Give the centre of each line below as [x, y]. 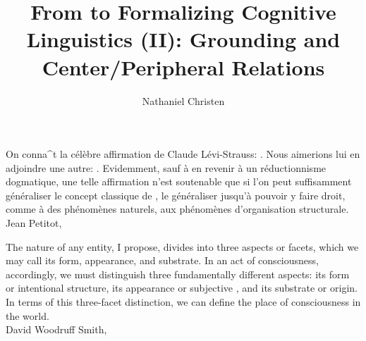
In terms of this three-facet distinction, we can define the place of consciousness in [183, 302]
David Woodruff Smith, [56, 329]
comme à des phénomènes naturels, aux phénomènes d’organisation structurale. [177, 209]
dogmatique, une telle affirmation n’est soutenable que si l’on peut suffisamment [179, 181]
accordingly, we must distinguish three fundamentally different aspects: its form [178, 274]
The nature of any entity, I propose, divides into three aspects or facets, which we [182, 246]
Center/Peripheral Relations [183, 67]
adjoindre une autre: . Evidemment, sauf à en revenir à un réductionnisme [166, 167]
